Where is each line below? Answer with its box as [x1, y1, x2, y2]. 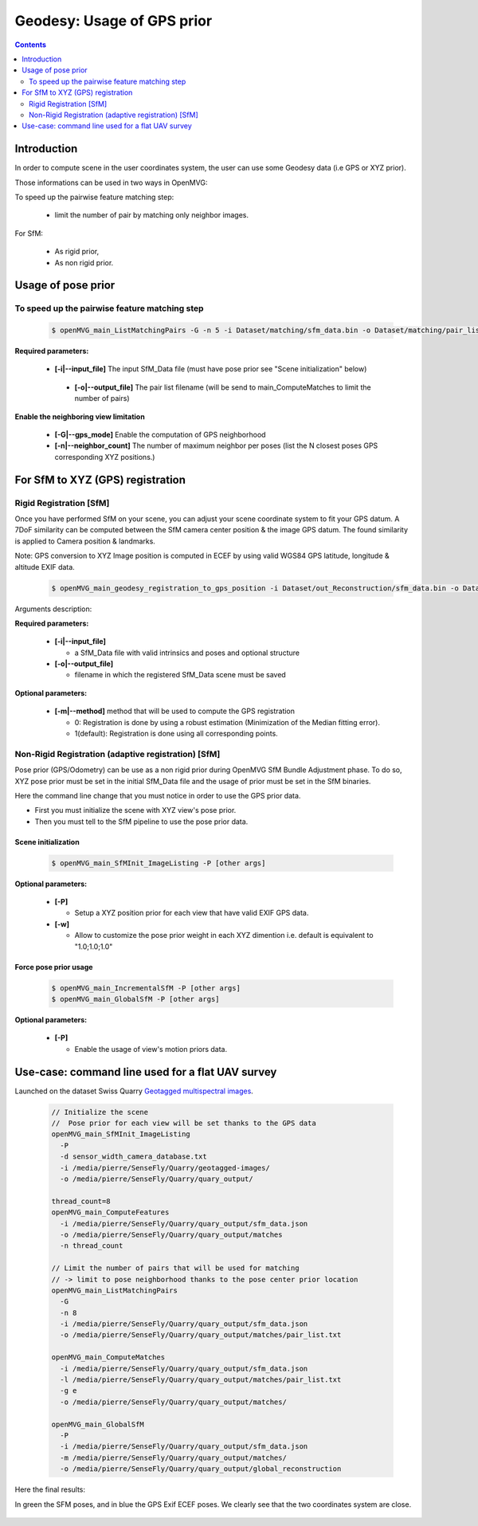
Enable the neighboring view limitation [14, 411, 145, 422]
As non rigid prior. [54, 257, 114, 267]
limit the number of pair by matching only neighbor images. [54, 210, 249, 220]
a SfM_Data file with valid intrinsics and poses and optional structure [74, 648, 300, 657]
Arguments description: [14, 604, 92, 614]
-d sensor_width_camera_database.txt [60, 1152, 207, 1161]
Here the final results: [14, 1485, 86, 1494]
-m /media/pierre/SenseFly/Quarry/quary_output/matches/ [60, 1453, 287, 1462]
